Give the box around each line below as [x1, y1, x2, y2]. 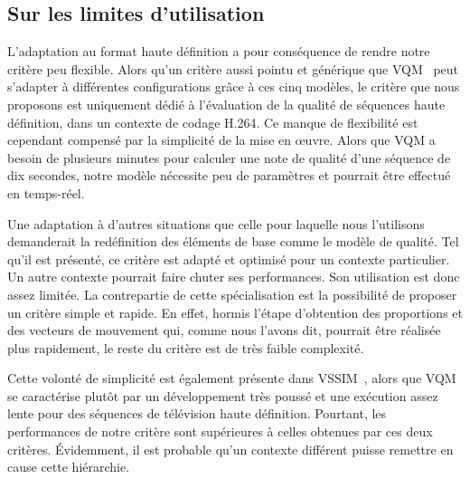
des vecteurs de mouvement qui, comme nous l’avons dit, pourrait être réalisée [7, 321, 441, 340]
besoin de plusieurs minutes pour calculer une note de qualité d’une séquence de [7, 148, 451, 167]
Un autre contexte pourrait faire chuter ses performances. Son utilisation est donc [7, 267, 460, 286]
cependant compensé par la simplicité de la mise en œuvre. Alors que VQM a [7, 130, 436, 149]
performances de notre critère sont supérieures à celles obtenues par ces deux [7, 422, 433, 441]
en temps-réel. [7, 183, 85, 202]
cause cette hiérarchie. [7, 457, 130, 476]
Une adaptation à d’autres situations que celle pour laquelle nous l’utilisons [7, 214, 425, 233]
